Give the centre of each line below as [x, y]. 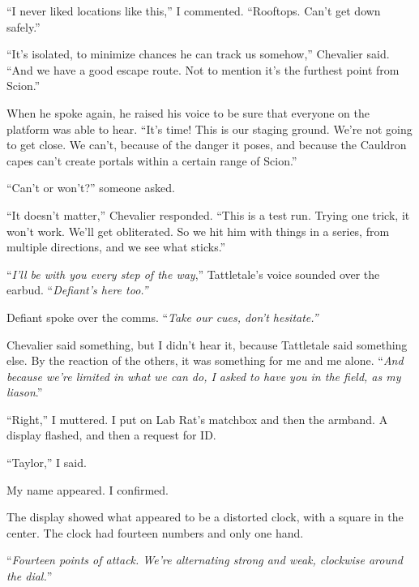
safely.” [24, 26]
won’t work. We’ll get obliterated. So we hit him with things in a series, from [198, 231]
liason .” [25, 392]
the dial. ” [30, 576]
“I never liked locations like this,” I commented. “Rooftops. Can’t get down [194, 11]
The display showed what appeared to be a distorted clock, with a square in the [205, 517]
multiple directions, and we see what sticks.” [116, 247]
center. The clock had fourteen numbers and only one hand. [155, 532]
